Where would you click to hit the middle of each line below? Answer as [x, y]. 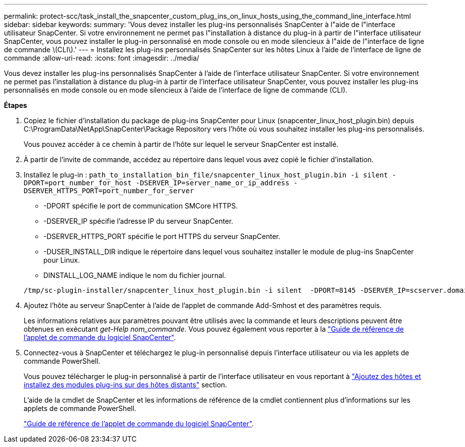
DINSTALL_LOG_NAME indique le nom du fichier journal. [135, 275]
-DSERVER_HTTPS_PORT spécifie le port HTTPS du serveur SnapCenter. [162, 236]
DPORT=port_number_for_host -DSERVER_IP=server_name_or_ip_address [157, 183]
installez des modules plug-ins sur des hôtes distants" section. [125, 385]
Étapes [16, 105]
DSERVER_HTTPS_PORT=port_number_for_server [109, 191]
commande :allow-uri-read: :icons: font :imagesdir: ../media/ [102, 58]
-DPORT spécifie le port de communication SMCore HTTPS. [141, 206]
